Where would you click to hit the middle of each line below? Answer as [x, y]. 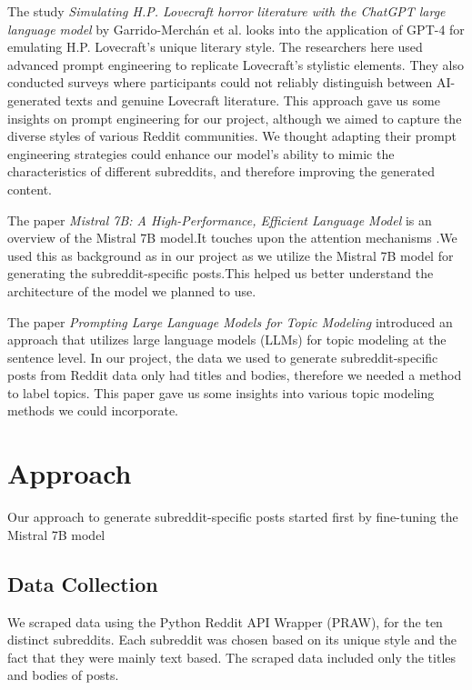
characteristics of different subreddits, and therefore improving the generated [221, 171]
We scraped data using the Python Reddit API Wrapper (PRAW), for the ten [225, 621]
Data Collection [83, 583]
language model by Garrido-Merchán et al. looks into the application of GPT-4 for [236, 29]
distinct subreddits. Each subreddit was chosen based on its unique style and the [232, 640]
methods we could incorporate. [93, 410]
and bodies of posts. [63, 675]
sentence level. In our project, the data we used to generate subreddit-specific [223, 357]
